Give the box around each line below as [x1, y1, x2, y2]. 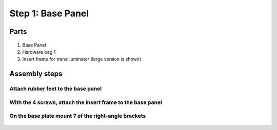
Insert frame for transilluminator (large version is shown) [22, 56, 142, 62]
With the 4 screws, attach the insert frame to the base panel [9, 99, 163, 106]
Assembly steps [9, 70, 63, 78]
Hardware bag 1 [22, 49, 56, 55]
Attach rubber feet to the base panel [9, 85, 102, 92]
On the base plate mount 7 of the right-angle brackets [9, 113, 146, 120]
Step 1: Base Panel [9, 8, 89, 19]
